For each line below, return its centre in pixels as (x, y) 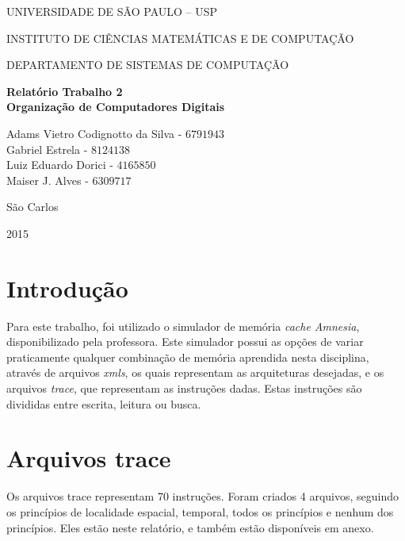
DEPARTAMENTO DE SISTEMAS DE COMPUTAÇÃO (148, 65)
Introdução (67, 288)
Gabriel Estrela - (47, 149)
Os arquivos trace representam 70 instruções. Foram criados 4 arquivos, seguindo (202, 496)
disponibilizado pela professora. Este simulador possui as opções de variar (185, 341)
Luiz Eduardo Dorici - (60, 165)
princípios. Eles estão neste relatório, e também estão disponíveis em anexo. (190, 527)
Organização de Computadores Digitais (116, 107)
